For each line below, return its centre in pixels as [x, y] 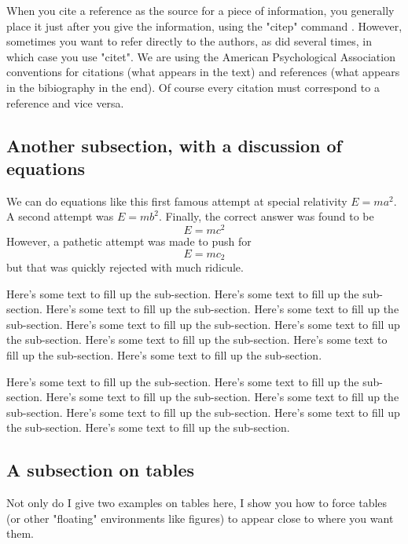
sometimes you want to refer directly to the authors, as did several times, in [189, 41]
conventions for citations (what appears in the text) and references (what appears [203, 72]
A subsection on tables [101, 470]
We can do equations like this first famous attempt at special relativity [177, 201]
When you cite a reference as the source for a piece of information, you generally [200, 10]
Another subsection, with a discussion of [174, 145]
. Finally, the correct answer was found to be [266, 216]
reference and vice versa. [65, 102]
